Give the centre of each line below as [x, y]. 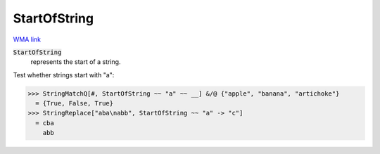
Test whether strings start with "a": [64, 75]
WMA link [27, 39]
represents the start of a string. [76, 62]
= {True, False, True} [75, 103]
